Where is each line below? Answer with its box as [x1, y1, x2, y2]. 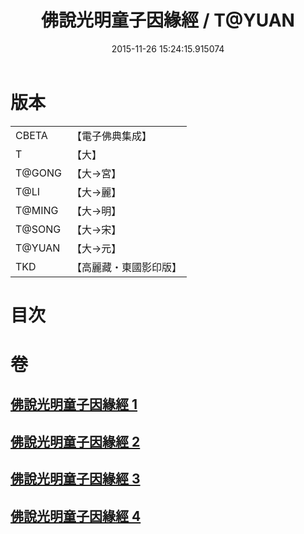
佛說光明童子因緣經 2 [10, 433, 141, 450]
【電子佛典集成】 [71, 129, 152, 143]
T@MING [15, 203, 59, 217]
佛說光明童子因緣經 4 [10, 507, 142, 525]
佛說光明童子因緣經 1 [10, 396, 138, 413]
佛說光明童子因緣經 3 [10, 471, 141, 488]
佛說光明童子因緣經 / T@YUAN [41, 9, 295, 32]
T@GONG [15, 166, 62, 180]
